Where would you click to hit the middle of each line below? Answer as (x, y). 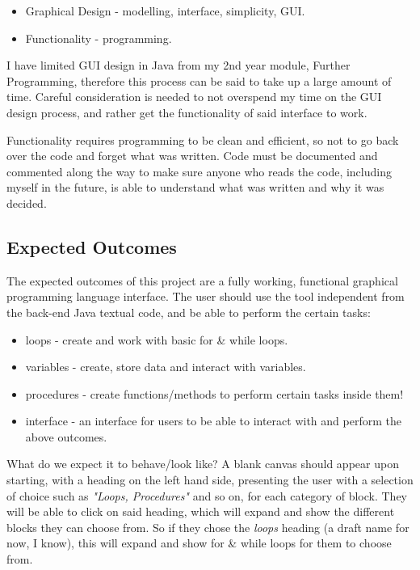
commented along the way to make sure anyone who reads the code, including (199, 171)
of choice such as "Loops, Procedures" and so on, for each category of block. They (207, 495)
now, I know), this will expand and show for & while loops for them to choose (199, 543)
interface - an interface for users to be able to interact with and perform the (213, 421)
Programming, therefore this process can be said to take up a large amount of (199, 80)
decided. (27, 203)
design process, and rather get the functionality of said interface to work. (187, 112)
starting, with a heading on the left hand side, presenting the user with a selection (210, 480)
